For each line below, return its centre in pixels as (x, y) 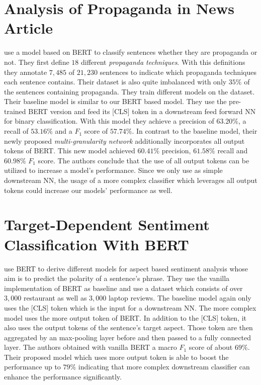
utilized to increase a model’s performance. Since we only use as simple (113, 170)
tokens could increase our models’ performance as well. (88, 190)
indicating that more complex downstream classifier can (164, 367)
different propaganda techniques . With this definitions (163, 62)
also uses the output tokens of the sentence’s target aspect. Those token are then (128, 327)
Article (29, 28)
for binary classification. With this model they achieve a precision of (109, 121)
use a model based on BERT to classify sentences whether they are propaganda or (131, 52)
